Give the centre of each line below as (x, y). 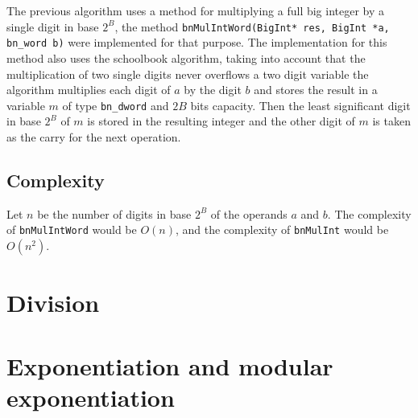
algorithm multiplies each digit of (89, 90)
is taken (391, 121)
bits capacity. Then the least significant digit (300, 105)
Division (53, 303)
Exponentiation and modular (170, 365)
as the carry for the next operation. (94, 136)
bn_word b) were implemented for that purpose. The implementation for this (197, 42)
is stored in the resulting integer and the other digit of (221, 121)
